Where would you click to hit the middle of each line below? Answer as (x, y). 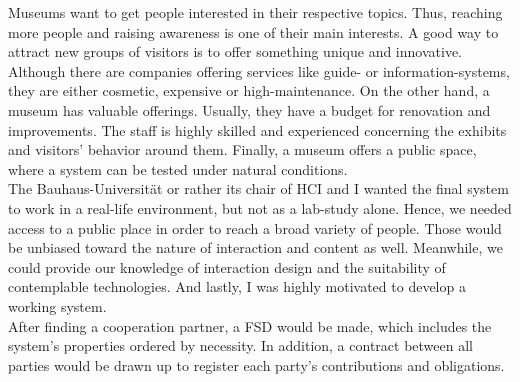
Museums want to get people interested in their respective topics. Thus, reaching (255, 12)
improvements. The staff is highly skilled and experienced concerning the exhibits (257, 129)
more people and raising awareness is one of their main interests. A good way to (253, 31)
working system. (57, 305)
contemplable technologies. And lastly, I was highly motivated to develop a (237, 286)
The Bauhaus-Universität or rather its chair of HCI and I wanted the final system (258, 188)
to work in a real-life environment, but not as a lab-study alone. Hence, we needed (260, 207)
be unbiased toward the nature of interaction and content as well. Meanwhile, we (255, 247)
